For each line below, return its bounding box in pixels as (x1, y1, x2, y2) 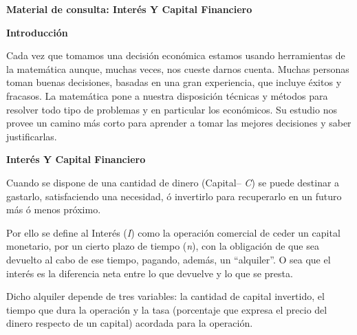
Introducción (6, 25, 68, 39)
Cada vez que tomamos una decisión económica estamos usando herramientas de (6, 48, 345, 63)
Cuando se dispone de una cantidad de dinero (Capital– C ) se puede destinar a (6, 175, 340, 189)
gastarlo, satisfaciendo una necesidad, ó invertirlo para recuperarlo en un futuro (6, 188, 342, 203)
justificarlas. (6, 129, 57, 143)
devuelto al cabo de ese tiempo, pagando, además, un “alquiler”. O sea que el (6, 252, 331, 266)
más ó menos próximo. (6, 202, 101, 217)
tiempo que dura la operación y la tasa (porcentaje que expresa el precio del (6, 302, 327, 316)
